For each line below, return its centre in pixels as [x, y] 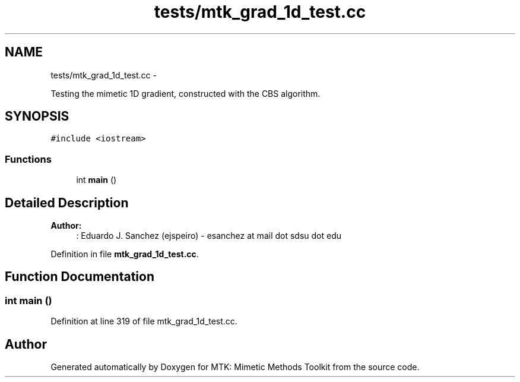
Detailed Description [67, 203]
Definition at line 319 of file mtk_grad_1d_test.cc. [144, 321]
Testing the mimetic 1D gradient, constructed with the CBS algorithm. [186, 93]
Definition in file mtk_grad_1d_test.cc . [125, 254]
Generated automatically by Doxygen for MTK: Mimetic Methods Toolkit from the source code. [235, 367]
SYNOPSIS [37, 116]
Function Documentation [80, 277]
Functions [28, 159]
